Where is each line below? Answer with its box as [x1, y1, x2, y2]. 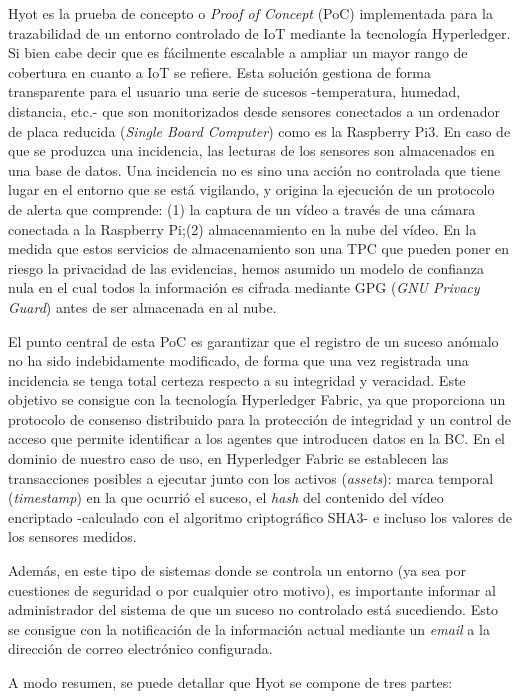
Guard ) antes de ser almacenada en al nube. [8, 296, 277, 317]
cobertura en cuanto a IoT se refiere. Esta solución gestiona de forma [8, 61, 431, 82]
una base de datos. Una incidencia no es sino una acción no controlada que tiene [8, 159, 501, 180]
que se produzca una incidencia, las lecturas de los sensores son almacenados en [8, 140, 495, 161]
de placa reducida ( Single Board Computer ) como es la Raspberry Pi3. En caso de [8, 120, 511, 141]
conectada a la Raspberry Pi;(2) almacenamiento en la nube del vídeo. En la [8, 218, 477, 239]
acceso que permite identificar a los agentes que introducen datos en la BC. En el [8, 428, 505, 449]
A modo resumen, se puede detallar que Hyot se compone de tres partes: [8, 672, 453, 692]
